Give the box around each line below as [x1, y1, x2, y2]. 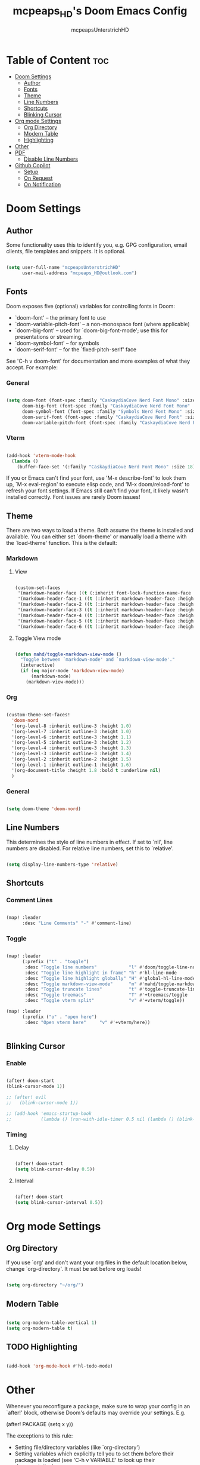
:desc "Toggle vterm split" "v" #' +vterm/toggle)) [24, 998, 185, 1004]
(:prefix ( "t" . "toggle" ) [21, 959, 89, 965]
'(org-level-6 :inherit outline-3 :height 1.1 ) [11, 734, 132, 740]
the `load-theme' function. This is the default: [6, 540, 117, 547]
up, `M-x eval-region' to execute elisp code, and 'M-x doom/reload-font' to [6, 481, 190, 488]
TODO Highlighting [6, 1342, 78, 1352]
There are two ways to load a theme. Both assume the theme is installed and [6, 527, 193, 534]
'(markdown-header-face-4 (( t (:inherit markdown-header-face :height [17, 612, 196, 618]
